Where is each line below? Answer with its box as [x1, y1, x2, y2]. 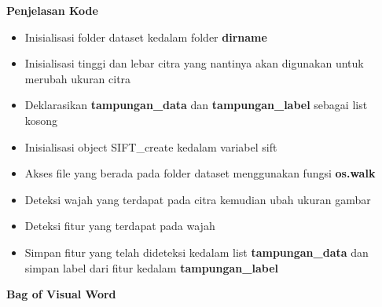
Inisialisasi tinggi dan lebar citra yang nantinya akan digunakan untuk [24, 55, 364, 71]
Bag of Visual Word [6, 286, 116, 302]
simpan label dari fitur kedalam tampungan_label [24, 259, 278, 276]
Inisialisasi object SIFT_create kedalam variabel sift [24, 138, 277, 155]
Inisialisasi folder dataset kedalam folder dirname [24, 28, 267, 45]
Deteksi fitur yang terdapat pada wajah [24, 217, 215, 234]
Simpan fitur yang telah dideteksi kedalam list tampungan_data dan [24, 243, 369, 260]
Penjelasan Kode [6, 2, 98, 18]
